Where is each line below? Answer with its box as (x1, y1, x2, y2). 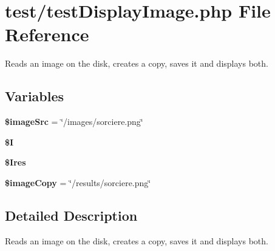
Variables (5, 87, 64, 105)
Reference (5, 22, 89, 47)
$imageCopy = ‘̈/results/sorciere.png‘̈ (5, 176, 151, 189)
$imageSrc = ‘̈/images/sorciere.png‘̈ (5, 115, 143, 128)
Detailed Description (5, 206, 138, 224)
